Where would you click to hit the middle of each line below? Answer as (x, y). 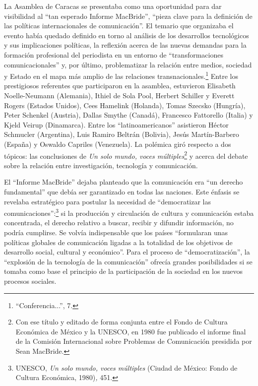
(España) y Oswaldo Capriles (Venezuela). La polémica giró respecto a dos (118, 144)
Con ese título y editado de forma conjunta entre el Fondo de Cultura (122, 322)
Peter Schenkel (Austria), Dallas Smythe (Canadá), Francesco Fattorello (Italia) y (129, 115)
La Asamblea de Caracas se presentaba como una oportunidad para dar (113, 6)
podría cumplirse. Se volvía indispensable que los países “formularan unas (116, 232)
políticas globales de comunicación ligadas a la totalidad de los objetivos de (118, 242)
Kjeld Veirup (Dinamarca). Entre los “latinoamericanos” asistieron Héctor (116, 124)
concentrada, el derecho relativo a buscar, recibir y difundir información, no (119, 223)
